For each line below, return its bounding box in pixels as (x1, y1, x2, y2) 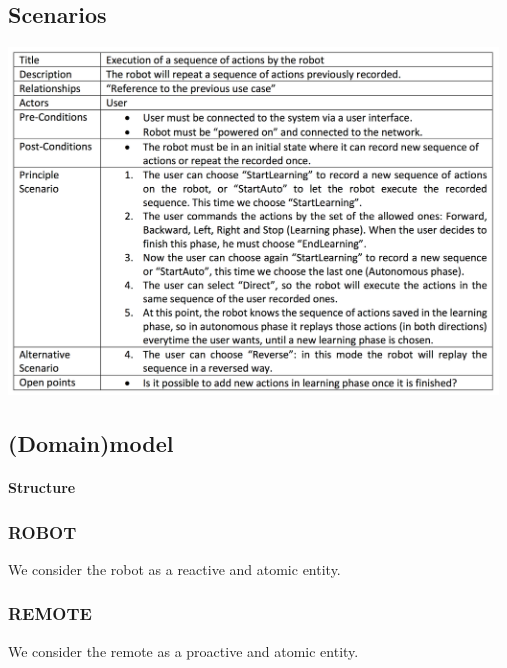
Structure (8, 477, 76, 498)
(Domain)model (8, 428, 174, 459)
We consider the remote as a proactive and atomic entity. (8, 640, 359, 661)
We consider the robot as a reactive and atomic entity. (8, 558, 341, 579)
